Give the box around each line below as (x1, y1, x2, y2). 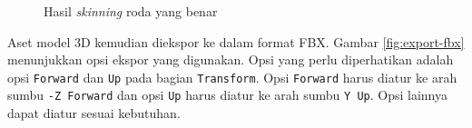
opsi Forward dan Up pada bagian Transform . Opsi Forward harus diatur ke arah (7, 67, 457, 86)
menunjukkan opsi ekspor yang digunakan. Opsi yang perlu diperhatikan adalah (7, 50, 454, 69)
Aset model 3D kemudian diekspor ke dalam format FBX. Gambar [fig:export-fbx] (7, 32, 465, 51)
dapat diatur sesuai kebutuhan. (7, 103, 181, 123)
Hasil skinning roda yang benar (44, 2, 218, 20)
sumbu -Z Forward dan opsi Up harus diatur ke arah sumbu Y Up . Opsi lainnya (7, 85, 447, 104)
